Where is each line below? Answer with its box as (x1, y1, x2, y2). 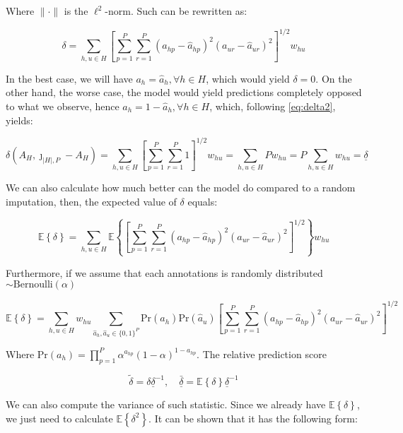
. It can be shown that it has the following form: (148, 410, 358, 425)
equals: (187, 194, 218, 208)
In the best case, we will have (6, 71, 133, 85)
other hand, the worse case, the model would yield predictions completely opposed (6, 85, 362, 100)
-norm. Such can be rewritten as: (105, 4, 247, 18)
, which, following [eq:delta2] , (209, 98, 336, 113)
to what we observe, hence (6, 98, 119, 113)
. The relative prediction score (197, 346, 327, 361)
